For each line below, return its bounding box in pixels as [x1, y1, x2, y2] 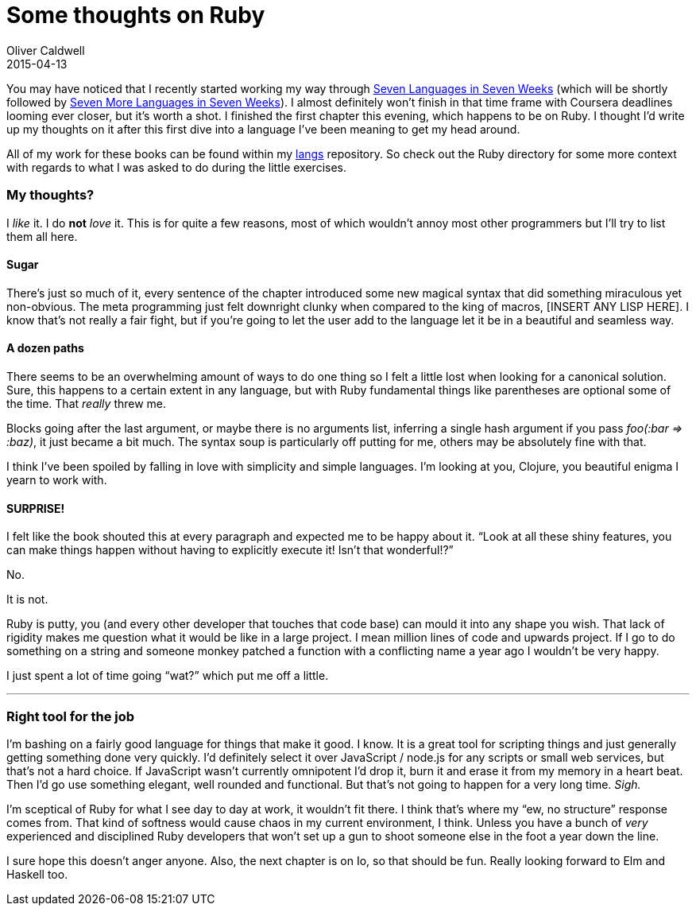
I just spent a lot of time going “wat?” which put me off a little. [6, 669, 329, 683]
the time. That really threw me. [6, 396, 167, 410]
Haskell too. [6, 867, 68, 881]
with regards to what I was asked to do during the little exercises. [6, 160, 347, 174]
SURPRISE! [6, 501, 65, 515]
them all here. [6, 229, 78, 243]
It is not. [6, 592, 48, 607]
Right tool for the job [6, 708, 135, 724]
